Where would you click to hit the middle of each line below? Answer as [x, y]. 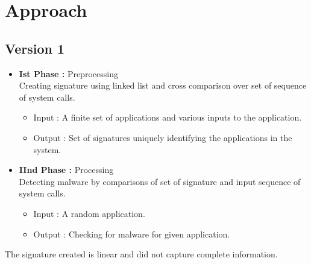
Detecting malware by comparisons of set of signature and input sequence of [160, 181]
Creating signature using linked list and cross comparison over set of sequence [163, 85]
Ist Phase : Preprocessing [68, 73]
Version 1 [35, 48]
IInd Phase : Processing [66, 170]
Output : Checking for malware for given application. [132, 234]
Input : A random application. [89, 213]
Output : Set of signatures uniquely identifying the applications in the [163, 137]
